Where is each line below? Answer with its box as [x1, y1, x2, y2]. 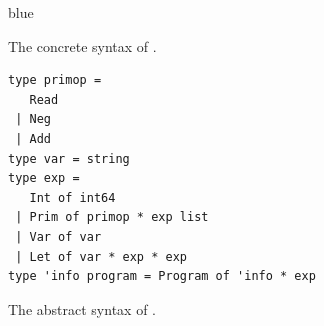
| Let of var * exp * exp [15, 249, 187, 264]
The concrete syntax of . [8, 35, 157, 56]
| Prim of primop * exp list [15, 210, 209, 225]
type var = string [8, 151, 130, 166]
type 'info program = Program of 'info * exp [8, 269, 316, 284]
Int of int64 [29, 190, 116, 205]
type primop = [8, 73, 102, 88]
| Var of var [15, 229, 102, 244]
